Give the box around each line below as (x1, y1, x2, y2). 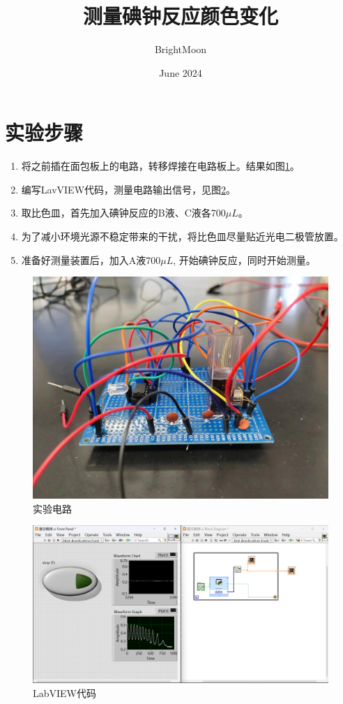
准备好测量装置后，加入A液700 (21, 252, 161, 267)
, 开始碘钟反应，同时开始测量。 (173, 252, 316, 267)
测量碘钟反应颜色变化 (82, 1, 278, 30)
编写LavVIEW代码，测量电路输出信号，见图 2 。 (21, 182, 236, 196)
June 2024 (159, 65, 202, 80)
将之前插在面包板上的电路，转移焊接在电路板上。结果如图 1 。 (21, 159, 300, 173)
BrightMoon (154, 42, 207, 57)
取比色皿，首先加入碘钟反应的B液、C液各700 (21, 205, 226, 220)
